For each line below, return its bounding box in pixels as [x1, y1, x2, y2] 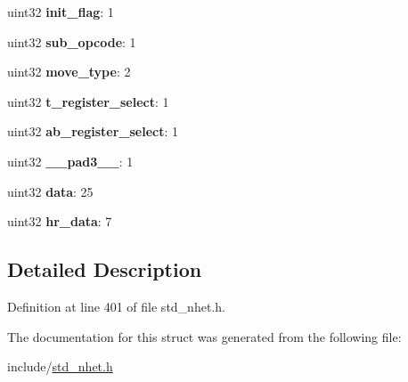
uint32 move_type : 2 [7, 62, 131, 81]
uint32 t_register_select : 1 [7, 92, 169, 110]
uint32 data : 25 [7, 182, 94, 200]
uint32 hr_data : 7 [7, 212, 112, 231]
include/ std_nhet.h [7, 357, 113, 376]
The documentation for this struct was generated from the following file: [7, 327, 402, 345]
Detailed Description [7, 256, 202, 283]
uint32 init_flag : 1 [7, 3, 114, 20]
